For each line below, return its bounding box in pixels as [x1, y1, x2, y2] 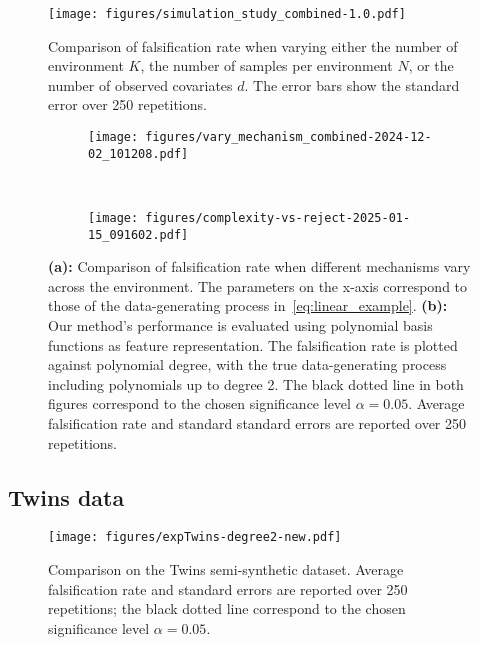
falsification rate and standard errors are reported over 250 [48, 578, 408, 599]
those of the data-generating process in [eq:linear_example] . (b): [48, 295, 448, 316]
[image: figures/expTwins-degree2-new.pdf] [48, 530, 342, 545]
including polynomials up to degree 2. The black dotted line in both [48, 373, 464, 394]
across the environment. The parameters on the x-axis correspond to [48, 275, 468, 296]
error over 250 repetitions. [48, 94, 207, 115]
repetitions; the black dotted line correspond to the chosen [48, 598, 406, 619]
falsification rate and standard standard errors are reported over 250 [48, 413, 467, 433]
